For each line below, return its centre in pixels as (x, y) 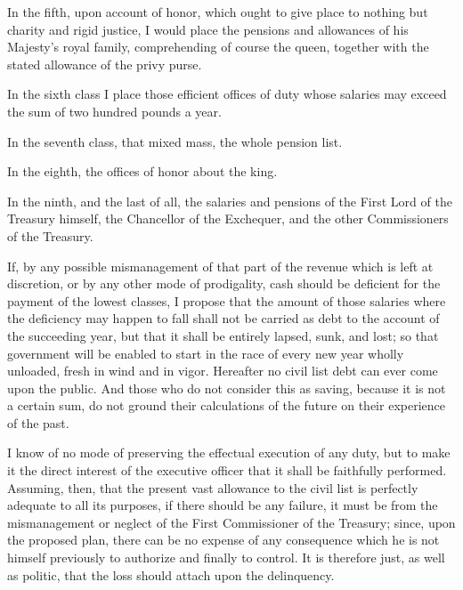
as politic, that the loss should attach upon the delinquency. (171, 574)
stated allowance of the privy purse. (105, 64)
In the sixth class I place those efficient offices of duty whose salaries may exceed (227, 94)
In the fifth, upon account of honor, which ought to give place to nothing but (218, 12)
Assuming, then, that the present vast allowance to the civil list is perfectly (213, 487)
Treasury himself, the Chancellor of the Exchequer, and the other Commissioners (228, 218)
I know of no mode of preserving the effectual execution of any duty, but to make (229, 453)
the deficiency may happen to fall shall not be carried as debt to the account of (223, 318)
